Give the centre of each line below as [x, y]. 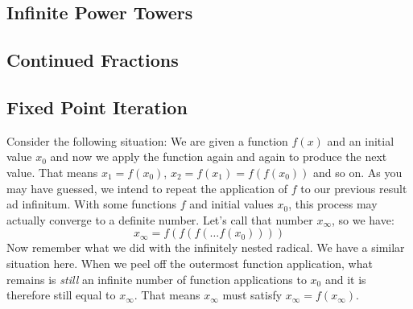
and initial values [231, 204]
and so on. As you [357, 172]
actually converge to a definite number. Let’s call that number [160, 219]
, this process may [333, 204]
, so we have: [363, 219]
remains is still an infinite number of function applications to [157, 279]
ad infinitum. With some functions [91, 204]
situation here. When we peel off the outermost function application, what [190, 263]
